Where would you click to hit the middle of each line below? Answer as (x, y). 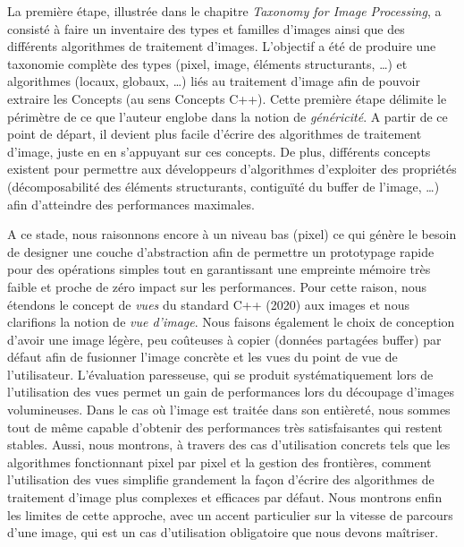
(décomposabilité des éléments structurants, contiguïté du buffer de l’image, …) (224, 186)
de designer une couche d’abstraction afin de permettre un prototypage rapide (221, 251)
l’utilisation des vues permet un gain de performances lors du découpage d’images (231, 392)
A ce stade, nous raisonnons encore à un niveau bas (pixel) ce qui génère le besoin (232, 234)
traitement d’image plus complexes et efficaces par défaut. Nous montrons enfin (225, 497)
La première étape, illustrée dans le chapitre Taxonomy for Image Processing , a (224, 11)
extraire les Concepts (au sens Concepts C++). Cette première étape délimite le (227, 98)
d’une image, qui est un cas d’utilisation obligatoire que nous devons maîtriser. (223, 532)
